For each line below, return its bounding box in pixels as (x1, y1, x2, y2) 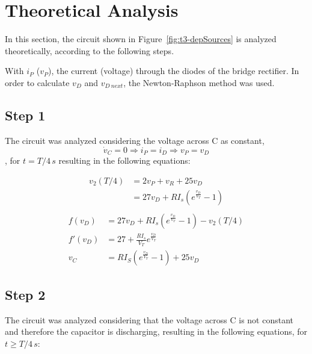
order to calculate (5, 76, 70, 88)
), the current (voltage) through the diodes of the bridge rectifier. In (48, 64, 299, 77)
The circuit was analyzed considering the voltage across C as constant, (5, 134, 265, 146)
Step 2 (5, 285, 46, 303)
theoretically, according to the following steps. (5, 44, 174, 57)
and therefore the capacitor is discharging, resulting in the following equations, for (5, 325, 308, 338)
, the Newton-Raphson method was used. (123, 76, 275, 88)
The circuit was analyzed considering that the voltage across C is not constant (5, 313, 294, 326)
